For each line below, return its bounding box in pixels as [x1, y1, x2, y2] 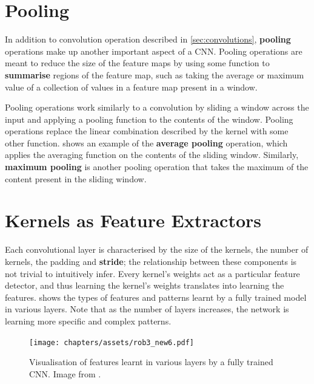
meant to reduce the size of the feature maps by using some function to [5, 57, 270, 69]
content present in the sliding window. [5, 172, 147, 185]
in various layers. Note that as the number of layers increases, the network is [5, 303, 289, 315]
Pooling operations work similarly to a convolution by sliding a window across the [5, 101, 309, 114]
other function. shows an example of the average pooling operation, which [5, 136, 288, 149]
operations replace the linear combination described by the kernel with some [5, 125, 289, 137]
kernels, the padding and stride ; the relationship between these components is [5, 255, 297, 267]
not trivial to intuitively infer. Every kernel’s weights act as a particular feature [5, 267, 300, 279]
